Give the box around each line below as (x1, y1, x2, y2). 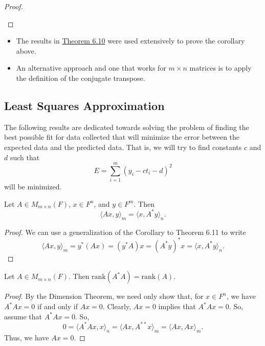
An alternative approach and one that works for (16, 62, 166, 73)
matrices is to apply (189, 62, 252, 73)
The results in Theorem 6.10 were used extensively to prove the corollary (16, 35, 245, 46)
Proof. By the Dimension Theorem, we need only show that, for (4, 291, 204, 301)
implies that (158, 301, 196, 312)
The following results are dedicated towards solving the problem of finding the (4, 121, 249, 132)
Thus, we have (4, 332, 49, 342)
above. (16, 45, 36, 56)
